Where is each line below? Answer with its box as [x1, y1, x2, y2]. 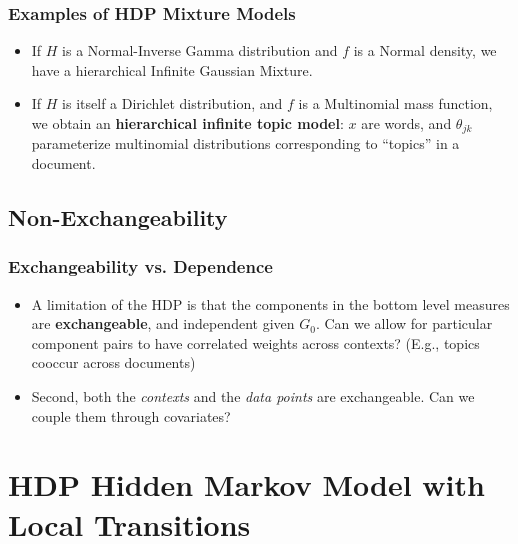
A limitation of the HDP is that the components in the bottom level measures [31, 293, 510, 314]
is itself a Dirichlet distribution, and [62, 93, 283, 114]
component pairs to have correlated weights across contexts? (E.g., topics [31, 332, 480, 353]
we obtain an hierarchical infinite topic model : [31, 113, 344, 133]
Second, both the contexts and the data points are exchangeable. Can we [31, 386, 475, 407]
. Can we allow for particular [315, 313, 493, 334]
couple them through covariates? [31, 405, 231, 426]
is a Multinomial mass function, [298, 93, 493, 114]
